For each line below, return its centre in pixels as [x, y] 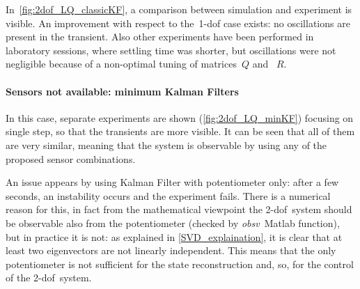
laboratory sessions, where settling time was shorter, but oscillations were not [171, 50]
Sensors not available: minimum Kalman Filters [122, 91]
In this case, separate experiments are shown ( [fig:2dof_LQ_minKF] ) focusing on [180, 117]
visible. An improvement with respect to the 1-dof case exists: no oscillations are [178, 23]
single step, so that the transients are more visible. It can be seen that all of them [180, 131]
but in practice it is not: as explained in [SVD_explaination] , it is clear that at [174, 236]
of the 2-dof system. [49, 278]
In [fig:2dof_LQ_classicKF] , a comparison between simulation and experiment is [179, 9]
